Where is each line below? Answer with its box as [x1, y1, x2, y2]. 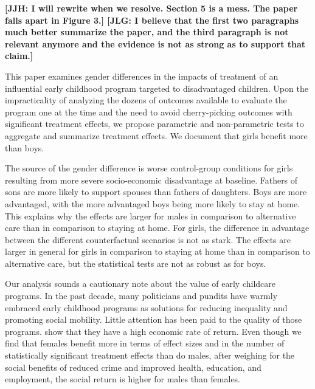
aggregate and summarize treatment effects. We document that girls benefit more [5, 129, 308, 142]
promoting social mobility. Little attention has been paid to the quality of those [5, 313, 302, 326]
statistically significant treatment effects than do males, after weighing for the [5, 349, 295, 362]
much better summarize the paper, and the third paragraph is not [5, 26, 289, 38]
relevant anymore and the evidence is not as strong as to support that [5, 37, 306, 50]
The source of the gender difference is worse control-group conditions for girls [5, 162, 293, 174]
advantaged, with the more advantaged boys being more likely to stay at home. [5, 197, 300, 210]
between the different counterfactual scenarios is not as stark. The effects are [5, 233, 291, 246]
